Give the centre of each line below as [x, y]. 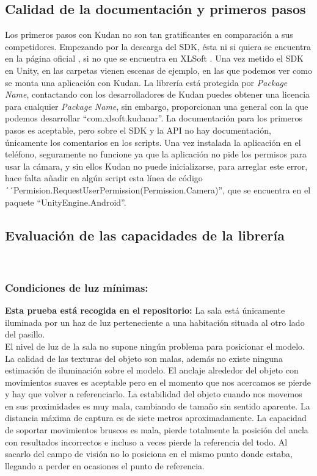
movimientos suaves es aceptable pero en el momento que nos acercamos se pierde [158, 382]
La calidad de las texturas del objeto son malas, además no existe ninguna [144, 358]
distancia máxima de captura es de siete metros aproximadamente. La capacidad [156, 418]
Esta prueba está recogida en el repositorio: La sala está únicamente [145, 310]
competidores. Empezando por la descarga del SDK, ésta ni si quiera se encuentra [158, 46]
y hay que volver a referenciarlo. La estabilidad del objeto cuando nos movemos [154, 394]
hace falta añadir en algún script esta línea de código [104, 178]
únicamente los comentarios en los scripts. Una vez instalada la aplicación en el [153, 142]
